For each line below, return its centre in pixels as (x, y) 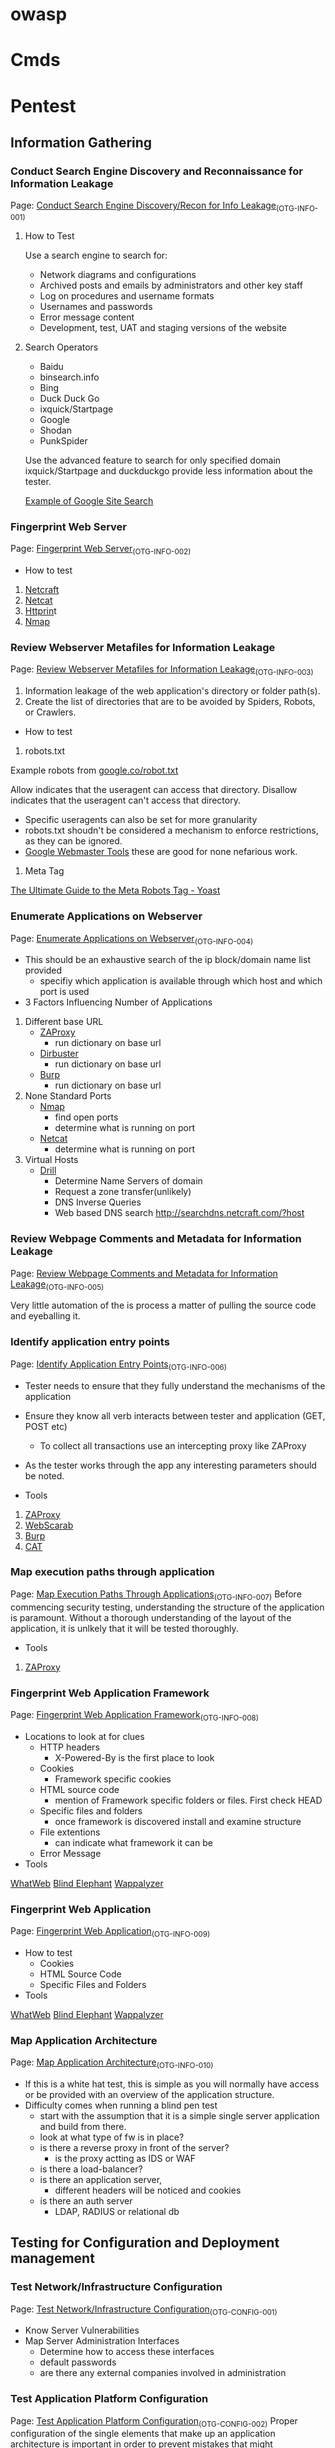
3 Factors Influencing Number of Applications (118, 1002)
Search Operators (61, 347)
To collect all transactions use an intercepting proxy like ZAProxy (173, 1445)
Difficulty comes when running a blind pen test (121, 2105)
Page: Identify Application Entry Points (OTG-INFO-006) (119, 1365)
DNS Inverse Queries (98, 1202)
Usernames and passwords (96, 307)
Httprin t (40, 611)
